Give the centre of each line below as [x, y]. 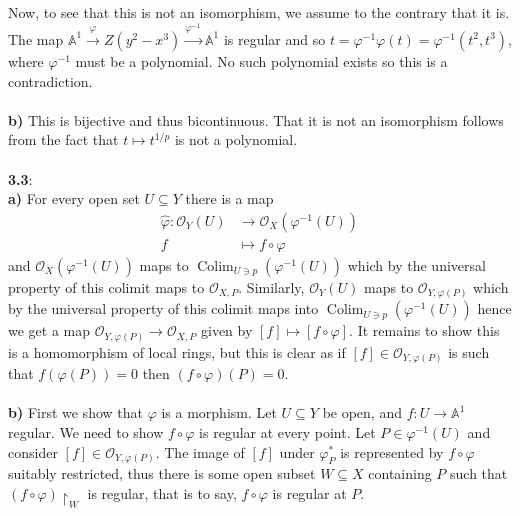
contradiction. [50, 80]
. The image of [200, 451]
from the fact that [63, 139]
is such [469, 351]
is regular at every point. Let [287, 432]
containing [400, 473]
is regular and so [274, 38]
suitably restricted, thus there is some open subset [162, 473]
